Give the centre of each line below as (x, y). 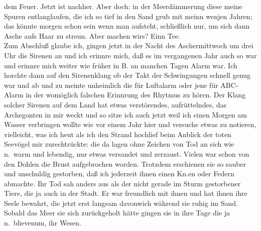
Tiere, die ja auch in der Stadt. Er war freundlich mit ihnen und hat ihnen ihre (126, 193)
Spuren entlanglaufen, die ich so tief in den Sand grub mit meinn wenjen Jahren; (128, 16)
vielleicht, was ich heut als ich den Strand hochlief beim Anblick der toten (118, 134)
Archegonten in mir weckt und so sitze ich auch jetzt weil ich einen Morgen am (125, 114)
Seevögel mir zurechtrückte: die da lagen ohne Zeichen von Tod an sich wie (119, 144)
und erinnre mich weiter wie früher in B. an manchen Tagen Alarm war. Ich (121, 65)
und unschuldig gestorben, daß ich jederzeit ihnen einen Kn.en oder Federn (119, 174)
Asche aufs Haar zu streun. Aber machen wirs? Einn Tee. (92, 35)
